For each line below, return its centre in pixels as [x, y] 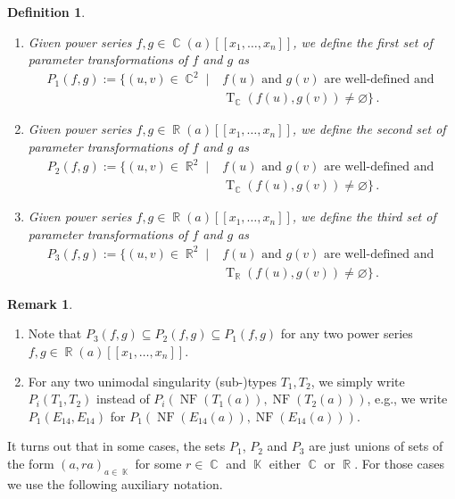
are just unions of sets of [376, 446]
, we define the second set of [369, 129]
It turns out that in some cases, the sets [116, 446]
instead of [123, 399]
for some [158, 463]
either [285, 463]
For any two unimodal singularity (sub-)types [153, 381]
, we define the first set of [363, 42]
